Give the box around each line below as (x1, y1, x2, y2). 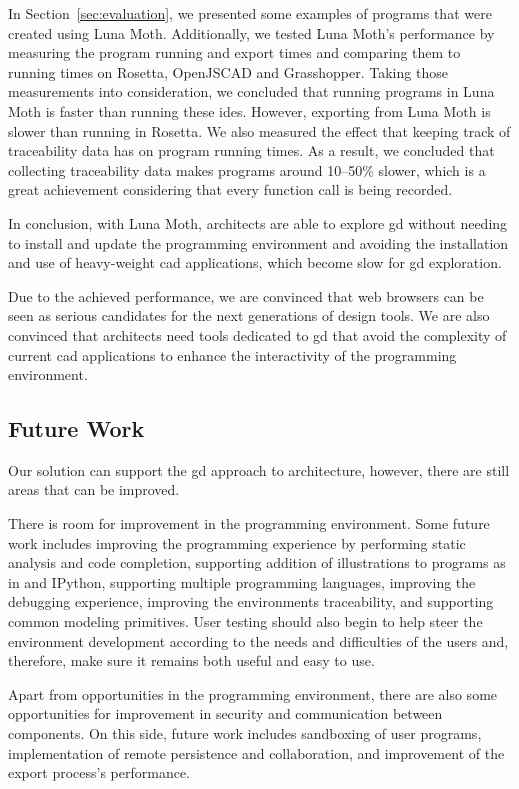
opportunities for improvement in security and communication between (8, 703, 443, 724)
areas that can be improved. (8, 479, 180, 500)
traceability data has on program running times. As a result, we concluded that (8, 140, 495, 161)
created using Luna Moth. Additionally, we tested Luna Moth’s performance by (8, 22, 495, 43)
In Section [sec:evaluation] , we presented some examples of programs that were (8, 3, 492, 23)
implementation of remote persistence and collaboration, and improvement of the (8, 742, 505, 763)
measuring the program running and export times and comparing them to (8, 42, 461, 63)
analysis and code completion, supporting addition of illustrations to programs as (8, 552, 506, 573)
